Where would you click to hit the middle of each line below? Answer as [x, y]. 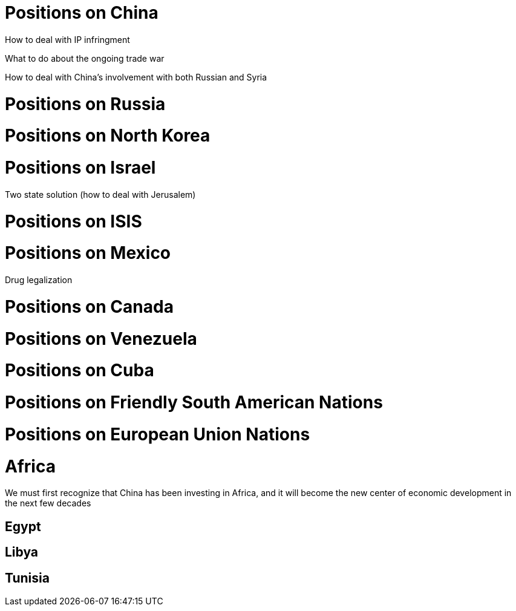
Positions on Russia [85, 104]
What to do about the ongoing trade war [85, 58]
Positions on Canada [89, 306]
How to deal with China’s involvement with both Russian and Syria [136, 77]
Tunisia [27, 578]
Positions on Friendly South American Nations [194, 402]
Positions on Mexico [88, 253]
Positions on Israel [80, 168]
